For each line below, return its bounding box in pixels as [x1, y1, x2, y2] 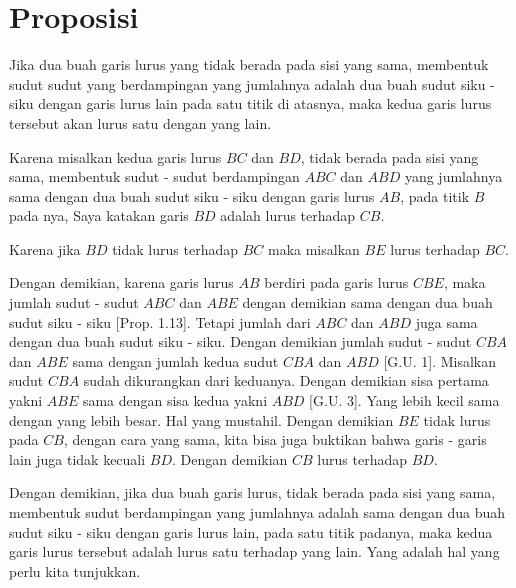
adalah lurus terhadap [220, 205, 356, 226]
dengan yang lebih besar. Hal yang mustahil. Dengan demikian [9, 409, 394, 430]
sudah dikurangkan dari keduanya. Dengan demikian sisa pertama [83, 370, 489, 391]
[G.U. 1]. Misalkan [383, 350, 496, 371]
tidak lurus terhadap [112, 238, 238, 259]
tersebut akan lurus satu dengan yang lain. [9, 112, 272, 133]
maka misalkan [267, 238, 360, 259]
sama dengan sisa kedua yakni [82, 390, 268, 411]
